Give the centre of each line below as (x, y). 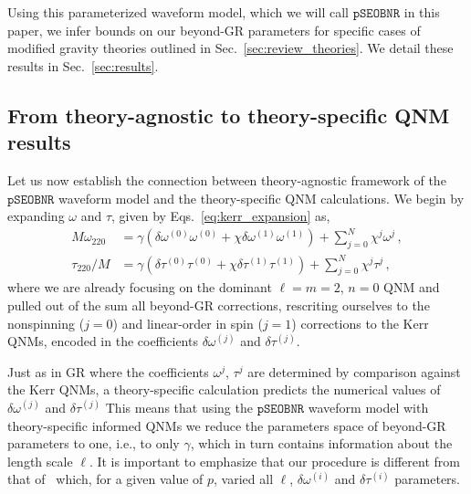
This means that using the (179, 407)
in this (422, 12)
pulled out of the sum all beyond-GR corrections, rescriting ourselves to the (219, 305)
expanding (36, 216)
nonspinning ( (46, 323)
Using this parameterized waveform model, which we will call (178, 12)
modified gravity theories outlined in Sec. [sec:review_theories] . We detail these (230, 48)
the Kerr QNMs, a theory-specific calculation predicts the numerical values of (224, 389)
